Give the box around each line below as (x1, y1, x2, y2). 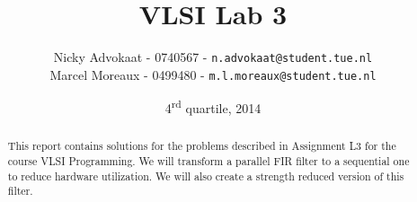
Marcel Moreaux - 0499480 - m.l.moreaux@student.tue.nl (49, 65, 377, 83)
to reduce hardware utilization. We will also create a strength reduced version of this (7, 168, 404, 183)
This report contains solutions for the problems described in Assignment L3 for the (7, 138, 396, 154)
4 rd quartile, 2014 (164, 96, 262, 118)
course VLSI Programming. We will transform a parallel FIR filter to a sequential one (7, 154, 410, 169)
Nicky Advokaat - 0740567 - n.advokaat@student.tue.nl (53, 48, 373, 66)
